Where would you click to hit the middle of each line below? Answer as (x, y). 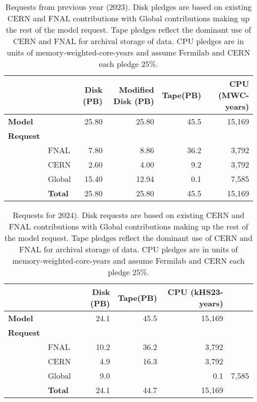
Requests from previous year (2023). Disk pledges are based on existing (128, 7)
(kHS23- (207, 292)
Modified (136, 89)
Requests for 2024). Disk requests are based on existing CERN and (128, 215)
